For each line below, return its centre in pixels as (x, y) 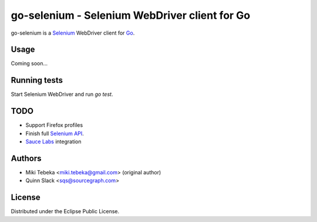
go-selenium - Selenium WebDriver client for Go (131, 15)
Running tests (37, 80)
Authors (26, 158)
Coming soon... (29, 63)
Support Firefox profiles (54, 125)
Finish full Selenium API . (55, 133)
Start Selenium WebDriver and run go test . (62, 95)
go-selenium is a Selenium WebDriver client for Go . (73, 33)
